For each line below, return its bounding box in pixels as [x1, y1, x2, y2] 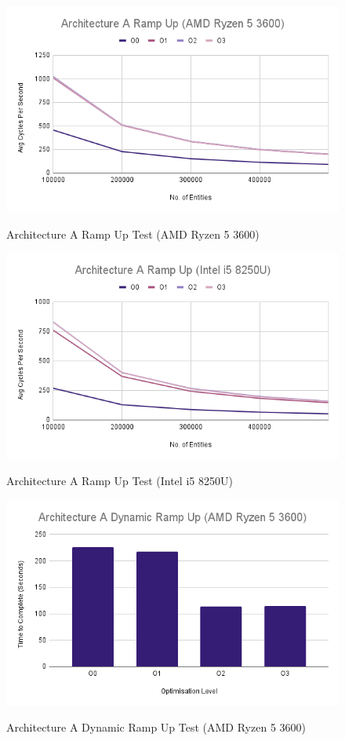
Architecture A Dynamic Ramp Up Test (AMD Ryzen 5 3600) [6, 719, 307, 736]
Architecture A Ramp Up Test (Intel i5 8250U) [6, 473, 233, 489]
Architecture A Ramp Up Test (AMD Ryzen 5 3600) [6, 225, 260, 242]
